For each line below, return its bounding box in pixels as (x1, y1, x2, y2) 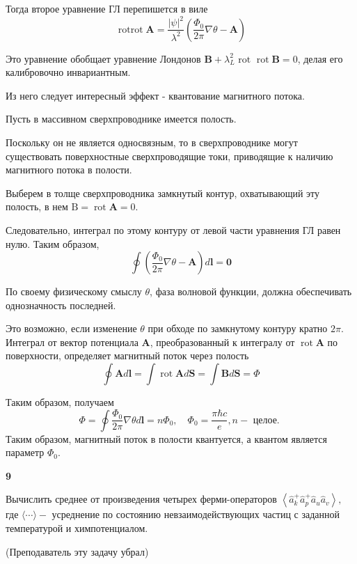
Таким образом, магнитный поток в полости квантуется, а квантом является (6, 431, 327, 446)
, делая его (297, 51, 343, 65)
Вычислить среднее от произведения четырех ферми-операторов (6, 492, 277, 506)
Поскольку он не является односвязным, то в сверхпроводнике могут (6, 134, 298, 149)
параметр (6, 445, 45, 460)
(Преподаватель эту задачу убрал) (6, 544, 149, 558)
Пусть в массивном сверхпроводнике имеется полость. (6, 111, 237, 126)
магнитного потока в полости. (6, 162, 132, 177)
